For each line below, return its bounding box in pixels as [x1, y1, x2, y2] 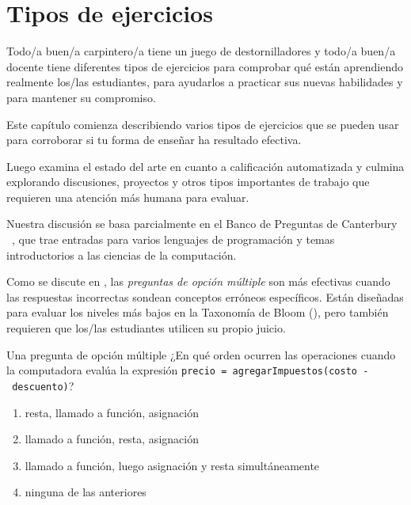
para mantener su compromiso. [6, 89, 156, 105]
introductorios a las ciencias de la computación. [6, 246, 237, 263]
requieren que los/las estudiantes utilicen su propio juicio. [6, 320, 286, 336]
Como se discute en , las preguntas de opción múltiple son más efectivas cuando [6, 273, 390, 290]
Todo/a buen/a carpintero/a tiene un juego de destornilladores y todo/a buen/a [6, 43, 396, 59]
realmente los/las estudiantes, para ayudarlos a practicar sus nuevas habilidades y [6, 74, 403, 90]
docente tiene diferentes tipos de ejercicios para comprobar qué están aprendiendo [6, 58, 404, 74]
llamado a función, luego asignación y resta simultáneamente [25, 457, 320, 473]
